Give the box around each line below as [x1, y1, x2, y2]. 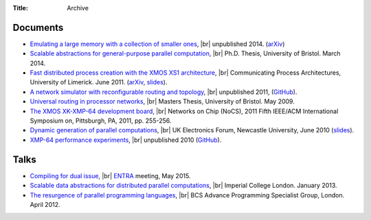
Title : [12, 4, 29, 12]
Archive [67, 4, 89, 12]
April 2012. [30, 200, 60, 208]
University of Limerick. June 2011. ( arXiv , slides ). [30, 78, 168, 86]
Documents [12, 21, 64, 34]
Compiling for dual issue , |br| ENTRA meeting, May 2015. [30, 171, 191, 180]
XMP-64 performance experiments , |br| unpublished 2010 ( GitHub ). [30, 136, 222, 144]
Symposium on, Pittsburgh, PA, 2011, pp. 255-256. [30, 117, 172, 125]
